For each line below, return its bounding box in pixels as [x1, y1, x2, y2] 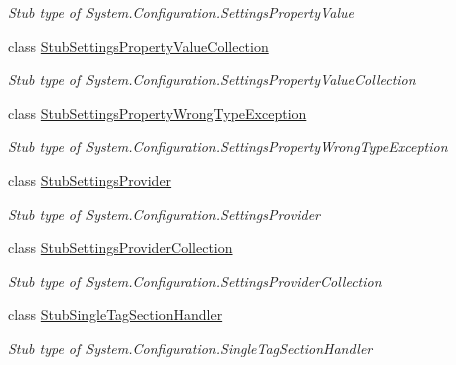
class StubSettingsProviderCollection [8, 237, 233, 258]
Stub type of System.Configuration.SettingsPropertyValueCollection [8, 69, 416, 90]
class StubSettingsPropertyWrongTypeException [8, 102, 307, 123]
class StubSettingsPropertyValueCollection [8, 35, 269, 56]
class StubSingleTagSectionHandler [8, 304, 223, 325]
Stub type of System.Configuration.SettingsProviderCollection [8, 270, 382, 291]
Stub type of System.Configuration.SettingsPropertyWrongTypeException [8, 136, 448, 157]
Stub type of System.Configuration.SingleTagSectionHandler [8, 337, 373, 358]
